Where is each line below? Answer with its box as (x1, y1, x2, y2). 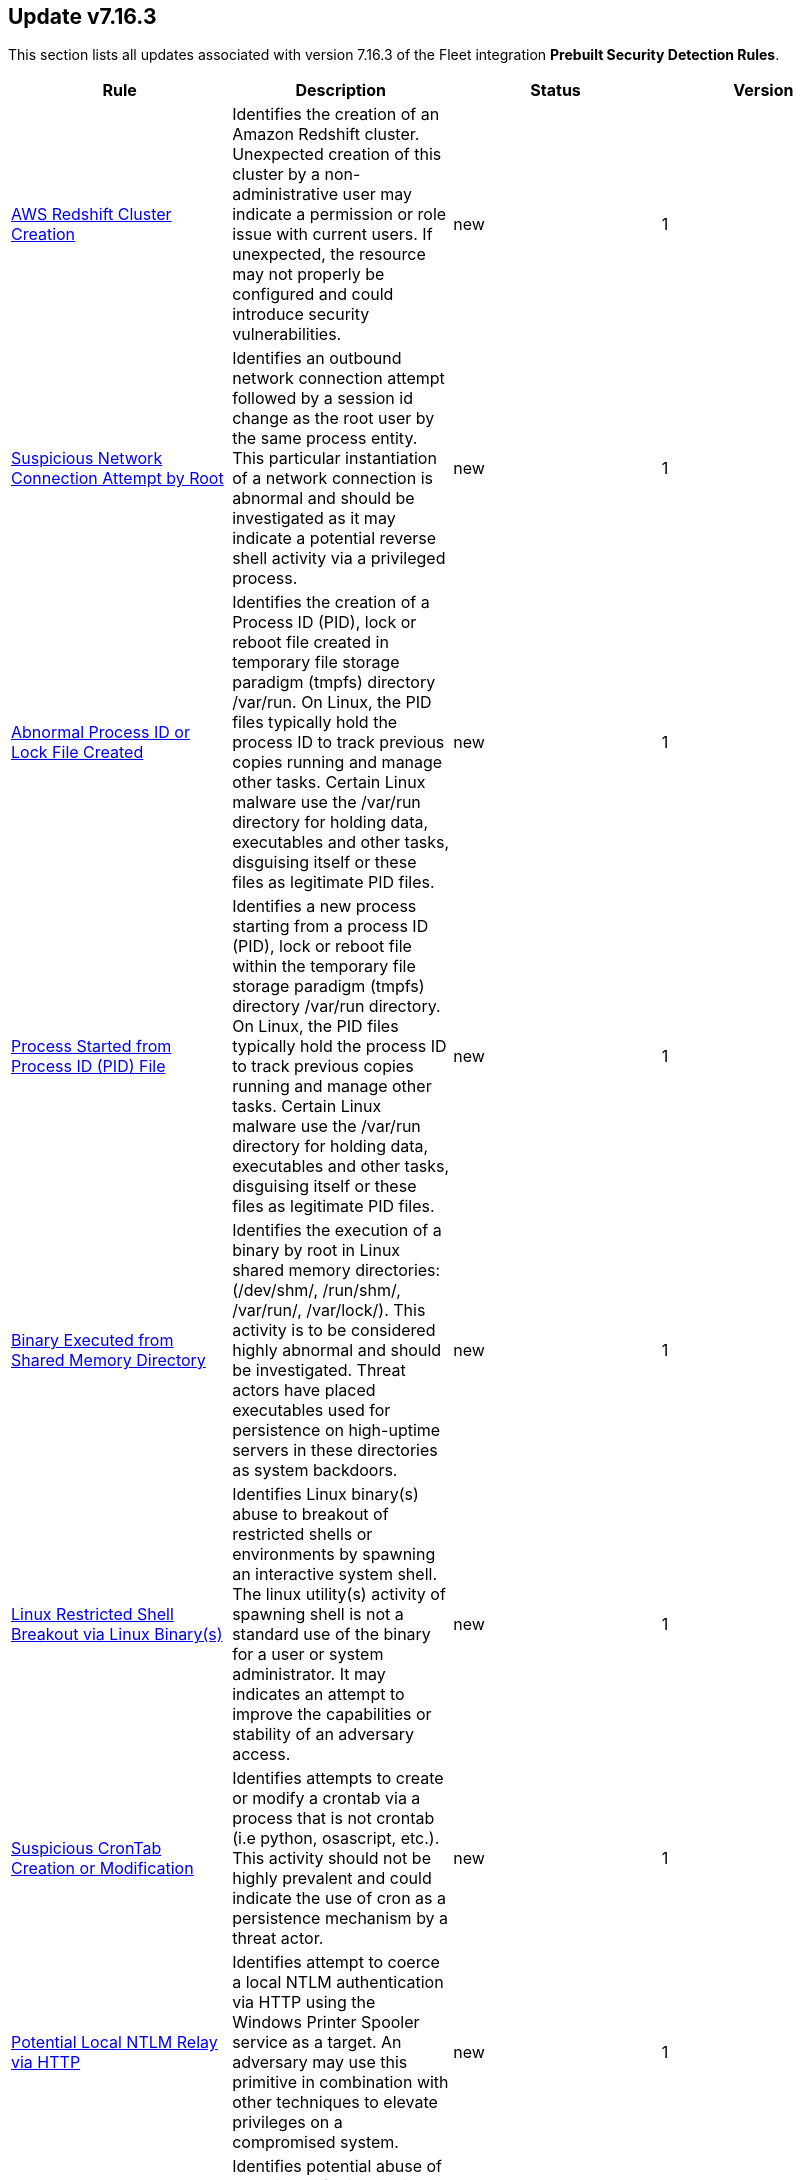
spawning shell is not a (232, 1604, 404, 1625)
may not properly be (232, 264, 385, 285)
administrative (232, 184, 338, 205)
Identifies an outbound (232, 348, 402, 369)
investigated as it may (232, 508, 396, 529)
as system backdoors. (232, 1460, 398, 1481)
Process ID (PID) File (11, 1056, 166, 1077)
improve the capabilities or (232, 1704, 432, 1725)
